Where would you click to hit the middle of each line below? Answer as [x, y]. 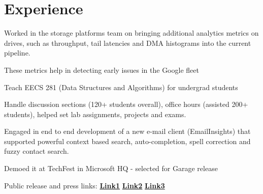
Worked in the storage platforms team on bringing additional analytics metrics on [131, 33]
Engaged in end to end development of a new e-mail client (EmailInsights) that [127, 131]
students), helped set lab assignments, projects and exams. [95, 114]
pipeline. [17, 53]
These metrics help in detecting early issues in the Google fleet [102, 70]
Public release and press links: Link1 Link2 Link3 [85, 185]
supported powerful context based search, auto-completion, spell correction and [127, 141]
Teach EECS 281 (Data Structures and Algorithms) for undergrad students [121, 87]
